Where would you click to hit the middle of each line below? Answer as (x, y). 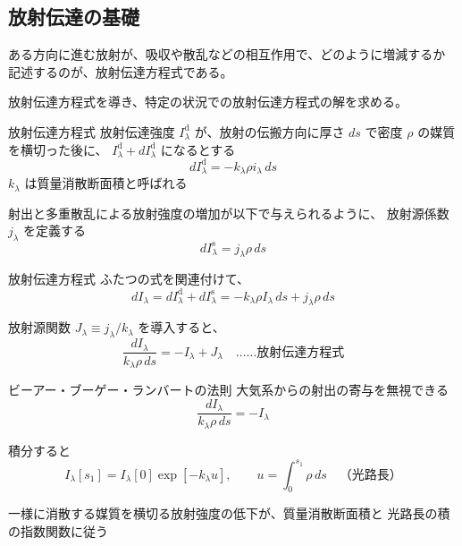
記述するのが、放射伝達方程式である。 (121, 71)
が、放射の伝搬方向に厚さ (269, 131)
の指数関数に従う (58, 531)
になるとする (198, 149)
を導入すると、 (181, 327)
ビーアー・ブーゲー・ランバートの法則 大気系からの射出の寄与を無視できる (228, 390)
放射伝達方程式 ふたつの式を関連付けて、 (129, 279)
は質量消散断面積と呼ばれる (106, 183)
